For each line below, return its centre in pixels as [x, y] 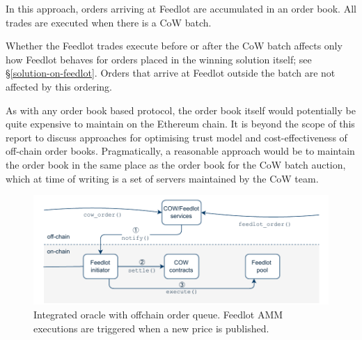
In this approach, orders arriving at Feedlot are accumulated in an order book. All [181, 8]
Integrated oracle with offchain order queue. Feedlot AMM [158, 315]
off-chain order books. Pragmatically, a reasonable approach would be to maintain [180, 151]
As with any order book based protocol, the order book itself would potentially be [181, 110]
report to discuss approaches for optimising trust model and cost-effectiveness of [176, 137]
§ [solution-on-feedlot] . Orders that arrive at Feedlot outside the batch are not [171, 73]
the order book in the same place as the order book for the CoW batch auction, [176, 164]
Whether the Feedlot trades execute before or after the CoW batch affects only [174, 46]
